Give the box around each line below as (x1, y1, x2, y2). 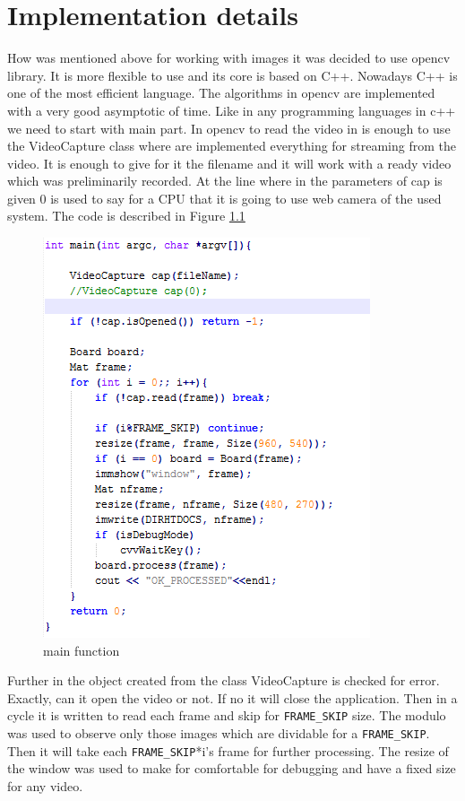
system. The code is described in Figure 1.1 (7, 206, 245, 225)
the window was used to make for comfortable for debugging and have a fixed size (7, 759, 456, 778)
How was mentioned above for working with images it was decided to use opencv (7, 48, 451, 67)
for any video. (7, 777, 83, 795)
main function (43, 640, 120, 659)
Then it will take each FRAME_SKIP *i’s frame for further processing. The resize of (7, 741, 449, 760)
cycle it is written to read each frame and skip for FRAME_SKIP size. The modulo (7, 706, 446, 725)
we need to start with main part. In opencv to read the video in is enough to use (7, 118, 451, 137)
